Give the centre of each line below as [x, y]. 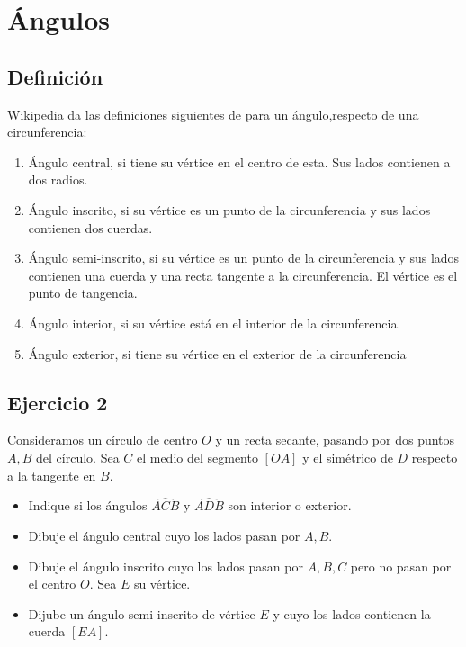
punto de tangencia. [83, 293]
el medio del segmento [197, 457]
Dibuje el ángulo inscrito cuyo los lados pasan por [166, 566]
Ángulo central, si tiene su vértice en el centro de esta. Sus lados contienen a [239, 162]
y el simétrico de [348, 457]
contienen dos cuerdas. [90, 227]
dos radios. [58, 180]
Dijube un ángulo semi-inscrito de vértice [142, 613]
